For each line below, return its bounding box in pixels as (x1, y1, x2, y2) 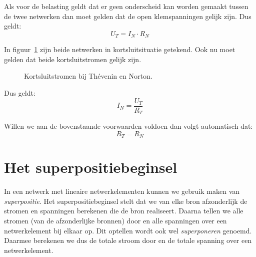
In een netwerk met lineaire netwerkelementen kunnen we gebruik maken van (4, 186, 240, 196)
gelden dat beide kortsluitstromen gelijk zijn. (4, 54, 141, 64)
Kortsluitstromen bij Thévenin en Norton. (24, 71, 152, 81)
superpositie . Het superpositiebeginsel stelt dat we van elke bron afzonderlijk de (4, 195, 247, 206)
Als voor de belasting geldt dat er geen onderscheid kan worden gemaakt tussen (4, 1, 248, 11)
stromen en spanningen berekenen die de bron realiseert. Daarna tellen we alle (4, 205, 243, 216)
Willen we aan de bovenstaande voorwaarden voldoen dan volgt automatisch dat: (4, 121, 253, 131)
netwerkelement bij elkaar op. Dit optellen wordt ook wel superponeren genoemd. (4, 225, 252, 235)
